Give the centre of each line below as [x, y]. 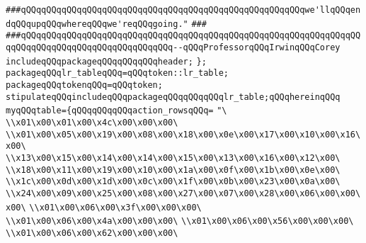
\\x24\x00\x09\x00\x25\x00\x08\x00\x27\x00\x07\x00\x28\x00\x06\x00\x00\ [183, 193]
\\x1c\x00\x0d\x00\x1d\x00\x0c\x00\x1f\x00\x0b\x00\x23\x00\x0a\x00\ [173, 182]
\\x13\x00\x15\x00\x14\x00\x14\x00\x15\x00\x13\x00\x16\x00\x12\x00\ [173, 158]
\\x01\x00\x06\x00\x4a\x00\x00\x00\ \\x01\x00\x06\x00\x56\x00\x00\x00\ [180, 221]
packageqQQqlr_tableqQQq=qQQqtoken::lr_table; [117, 73]
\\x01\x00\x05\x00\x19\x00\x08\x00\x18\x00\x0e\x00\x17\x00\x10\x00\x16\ [183, 134]
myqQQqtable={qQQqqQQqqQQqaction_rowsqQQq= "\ [116, 111]
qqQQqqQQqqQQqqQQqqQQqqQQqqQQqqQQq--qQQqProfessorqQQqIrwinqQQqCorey [173, 47]
